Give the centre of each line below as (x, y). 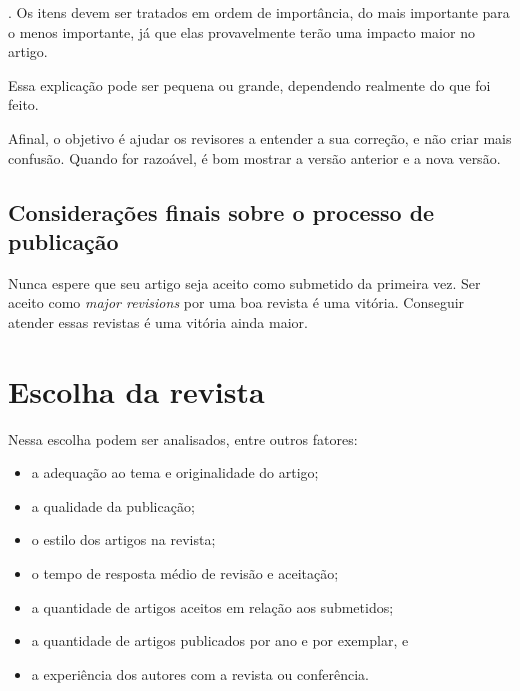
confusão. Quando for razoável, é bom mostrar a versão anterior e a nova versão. (254, 157)
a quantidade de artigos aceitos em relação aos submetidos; (212, 606)
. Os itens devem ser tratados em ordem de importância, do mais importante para (259, 12)
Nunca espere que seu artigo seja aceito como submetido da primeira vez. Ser (244, 282)
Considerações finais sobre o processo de (221, 211)
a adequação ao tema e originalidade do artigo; (175, 472)
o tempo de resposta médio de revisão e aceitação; (185, 573)
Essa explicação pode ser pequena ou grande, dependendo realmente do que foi (249, 84)
